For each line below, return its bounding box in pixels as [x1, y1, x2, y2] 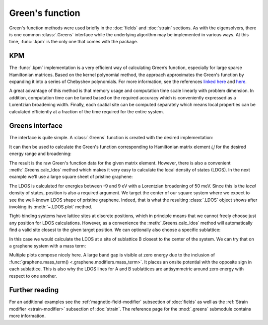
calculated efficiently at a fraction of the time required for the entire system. [9, 108, 164, 114]
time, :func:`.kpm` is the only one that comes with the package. [9, 39, 138, 45]
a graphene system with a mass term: [9, 243, 86, 248]
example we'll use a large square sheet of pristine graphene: [9, 174, 133, 180]
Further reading [9, 286, 59, 294]
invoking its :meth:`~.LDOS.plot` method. [9, 204, 93, 210]
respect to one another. [9, 273, 57, 279]
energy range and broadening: [9, 151, 72, 157]
